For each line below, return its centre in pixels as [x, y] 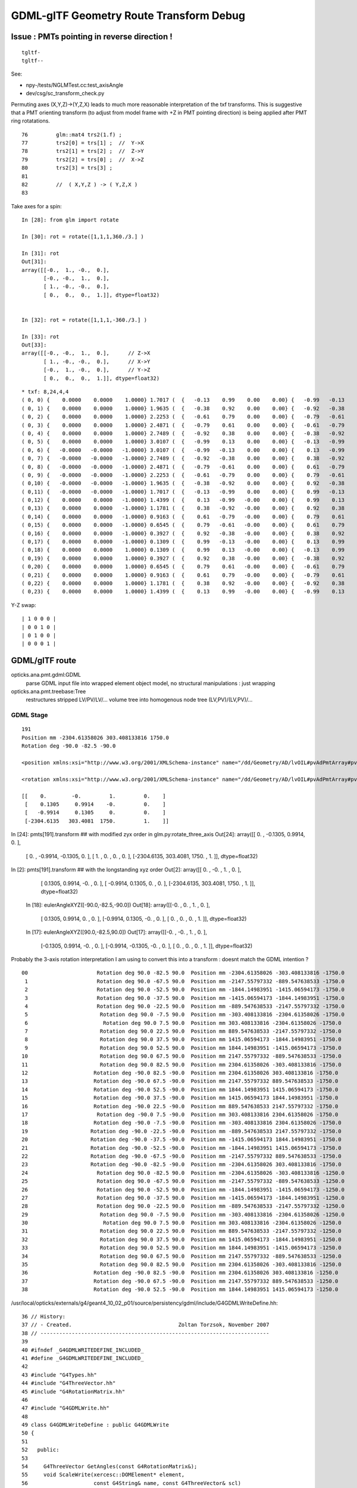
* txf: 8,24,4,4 [45, 392]
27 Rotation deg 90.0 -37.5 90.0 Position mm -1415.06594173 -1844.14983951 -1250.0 [183, 1198]
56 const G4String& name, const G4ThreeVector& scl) [131, 1483]
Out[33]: [34, 345]
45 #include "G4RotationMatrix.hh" [73, 1392]
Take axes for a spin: [36, 206]
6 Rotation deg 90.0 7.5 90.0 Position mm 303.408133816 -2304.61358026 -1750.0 [183, 1023]
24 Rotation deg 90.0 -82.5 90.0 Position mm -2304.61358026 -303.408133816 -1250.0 [183, 1173]
